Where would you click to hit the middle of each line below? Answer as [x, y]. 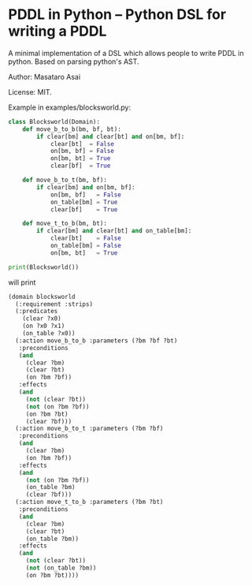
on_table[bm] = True [84, 202]
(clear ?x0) [42, 319]
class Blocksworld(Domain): [54, 121]
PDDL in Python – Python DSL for [117, 15]
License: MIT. [30, 91]
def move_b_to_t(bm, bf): [65, 180]
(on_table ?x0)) [49, 334]
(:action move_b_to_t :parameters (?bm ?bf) [89, 429]
